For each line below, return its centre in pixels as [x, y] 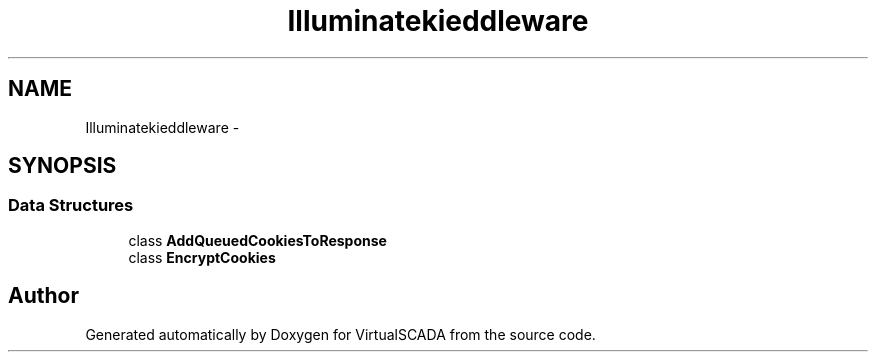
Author [43, 296]
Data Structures [71, 205]
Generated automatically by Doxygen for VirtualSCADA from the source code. [340, 334]
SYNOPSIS [62, 166]
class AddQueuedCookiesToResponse [257, 240]
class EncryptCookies [202, 257]
